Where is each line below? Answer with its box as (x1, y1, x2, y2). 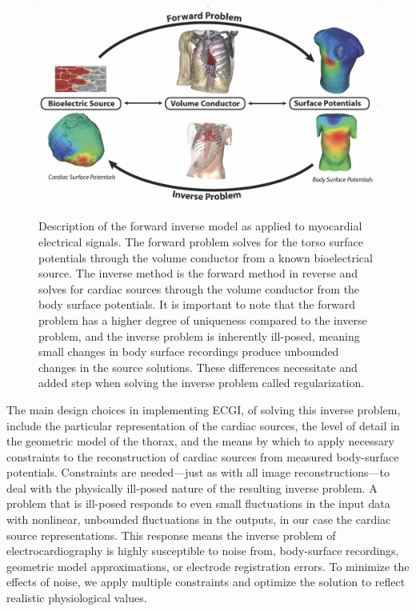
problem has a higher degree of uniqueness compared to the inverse (38, 311, 367, 328)
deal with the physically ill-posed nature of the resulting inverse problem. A (6, 479, 378, 496)
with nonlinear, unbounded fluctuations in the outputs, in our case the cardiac (6, 511, 391, 528)
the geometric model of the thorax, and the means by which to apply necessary (6, 433, 394, 449)
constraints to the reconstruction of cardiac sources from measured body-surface (6, 448, 399, 465)
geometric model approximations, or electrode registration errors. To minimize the (6, 557, 410, 574)
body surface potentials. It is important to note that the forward (38, 296, 355, 313)
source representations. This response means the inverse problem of (6, 526, 336, 543)
